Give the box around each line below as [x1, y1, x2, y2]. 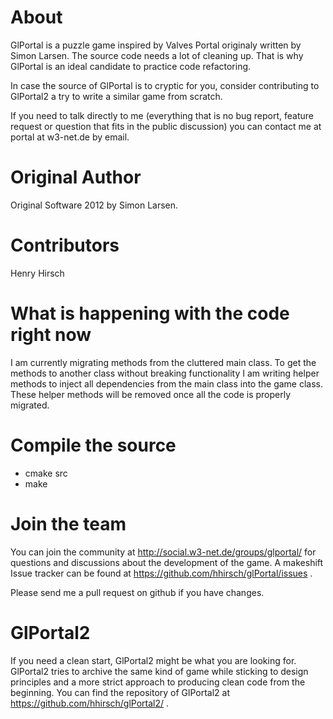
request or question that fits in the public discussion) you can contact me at [10, 120, 322, 132]
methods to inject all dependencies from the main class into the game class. [10, 377, 324, 390]
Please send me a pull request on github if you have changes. [10, 586, 265, 598]
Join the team [10, 512, 127, 535]
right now [10, 324, 92, 346]
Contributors [10, 234, 120, 257]
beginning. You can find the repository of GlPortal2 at [10, 686, 231, 698]
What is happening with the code [10, 302, 290, 325]
